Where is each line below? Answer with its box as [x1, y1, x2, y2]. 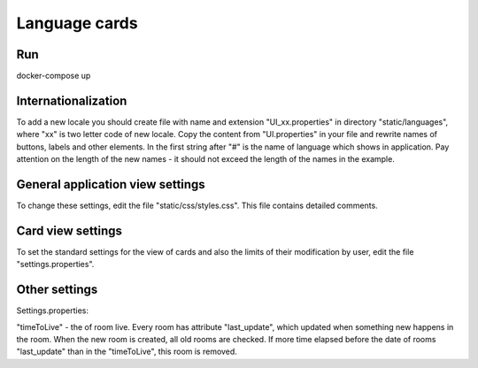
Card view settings [16, 223, 123, 238]
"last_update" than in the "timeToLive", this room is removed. [16, 346, 238, 357]
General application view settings [16, 177, 205, 192]
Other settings [16, 282, 98, 297]
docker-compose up [16, 71, 91, 81]
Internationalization [16, 93, 127, 108]
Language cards [16, 13, 138, 33]
